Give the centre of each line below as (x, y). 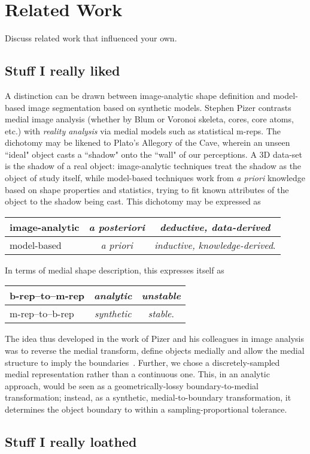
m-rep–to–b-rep (42, 314)
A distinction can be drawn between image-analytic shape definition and (138, 95)
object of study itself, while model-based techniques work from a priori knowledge (155, 178)
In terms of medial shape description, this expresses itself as (115, 270)
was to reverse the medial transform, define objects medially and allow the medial (155, 351)
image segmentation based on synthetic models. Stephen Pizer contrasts (159, 107)
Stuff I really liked (63, 70)
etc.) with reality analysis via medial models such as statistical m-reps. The (143, 130)
